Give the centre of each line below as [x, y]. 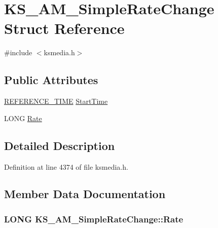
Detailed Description [60, 145]
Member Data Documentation [85, 194]
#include [18, 52]
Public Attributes [51, 80]
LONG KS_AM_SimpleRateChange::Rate [94, 219]
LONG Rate [23, 118]
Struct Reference [64, 28]
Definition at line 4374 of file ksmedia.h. [66, 166]
